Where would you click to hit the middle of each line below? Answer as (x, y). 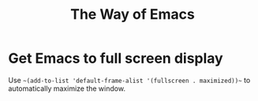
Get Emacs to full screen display (116, 58)
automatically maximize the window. (67, 88)
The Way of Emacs (133, 14)
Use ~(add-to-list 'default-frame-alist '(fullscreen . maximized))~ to (129, 80)
